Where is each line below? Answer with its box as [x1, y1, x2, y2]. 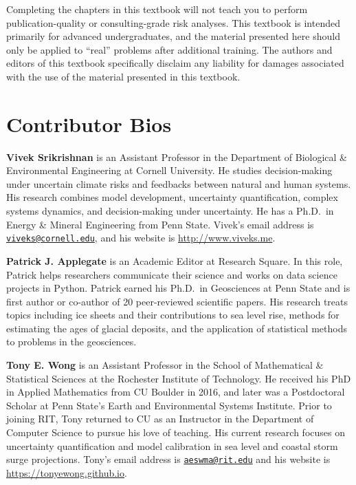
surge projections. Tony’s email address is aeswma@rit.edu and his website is [6, 452, 331, 466]
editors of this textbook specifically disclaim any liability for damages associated [6, 56, 344, 70]
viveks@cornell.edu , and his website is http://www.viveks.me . [6, 230, 276, 245]
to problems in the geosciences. [6, 334, 137, 349]
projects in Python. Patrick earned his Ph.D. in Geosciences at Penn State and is [6, 281, 351, 295]
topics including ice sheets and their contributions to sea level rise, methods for [6, 308, 340, 322]
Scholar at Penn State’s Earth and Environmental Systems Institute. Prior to [6, 398, 332, 412]
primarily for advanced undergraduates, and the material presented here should [6, 29, 340, 43]
